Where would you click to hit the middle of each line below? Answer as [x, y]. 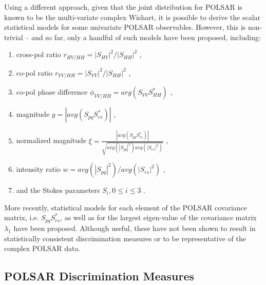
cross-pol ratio [39, 54]
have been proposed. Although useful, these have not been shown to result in [135, 228]
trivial [14, 37]
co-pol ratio [34, 72]
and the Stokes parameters [58, 190]
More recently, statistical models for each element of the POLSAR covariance [126, 207]
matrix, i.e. [22, 217]
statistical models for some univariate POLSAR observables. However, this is [125, 27]
